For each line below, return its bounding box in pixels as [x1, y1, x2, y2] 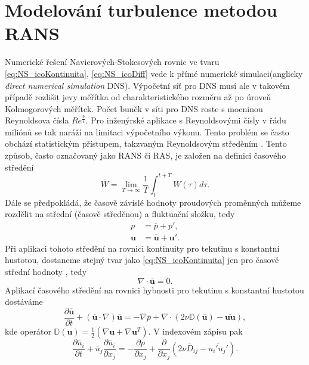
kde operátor [5, 325, 51, 338]
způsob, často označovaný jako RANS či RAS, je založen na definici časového [5, 149, 286, 162]
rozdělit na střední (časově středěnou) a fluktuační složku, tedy [5, 208, 235, 220]
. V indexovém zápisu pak [148, 325, 243, 338]
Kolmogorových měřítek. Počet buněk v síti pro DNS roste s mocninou [5, 102, 263, 115]
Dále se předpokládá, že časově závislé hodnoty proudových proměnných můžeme [5, 196, 301, 208]
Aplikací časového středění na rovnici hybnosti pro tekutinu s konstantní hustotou [5, 283, 304, 296]
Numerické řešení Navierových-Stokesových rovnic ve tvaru [5, 55, 220, 68]
